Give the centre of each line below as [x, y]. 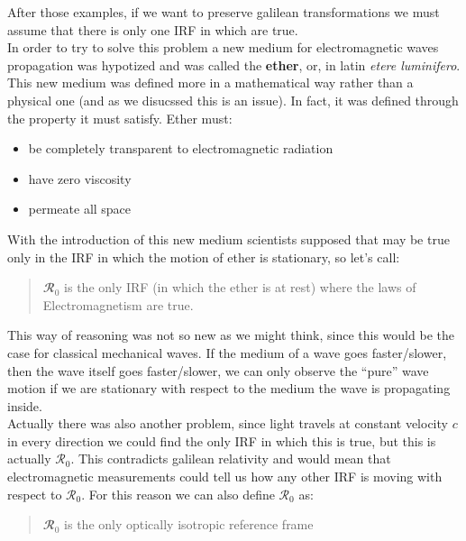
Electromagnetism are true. [118, 304]
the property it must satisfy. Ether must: [120, 118]
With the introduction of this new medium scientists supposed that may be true [228, 238]
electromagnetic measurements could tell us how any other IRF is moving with [225, 477]
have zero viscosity [80, 178]
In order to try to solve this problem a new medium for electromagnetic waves [223, 47]
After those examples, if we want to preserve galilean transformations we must [224, 12]
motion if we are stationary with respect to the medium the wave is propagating [229, 388]
